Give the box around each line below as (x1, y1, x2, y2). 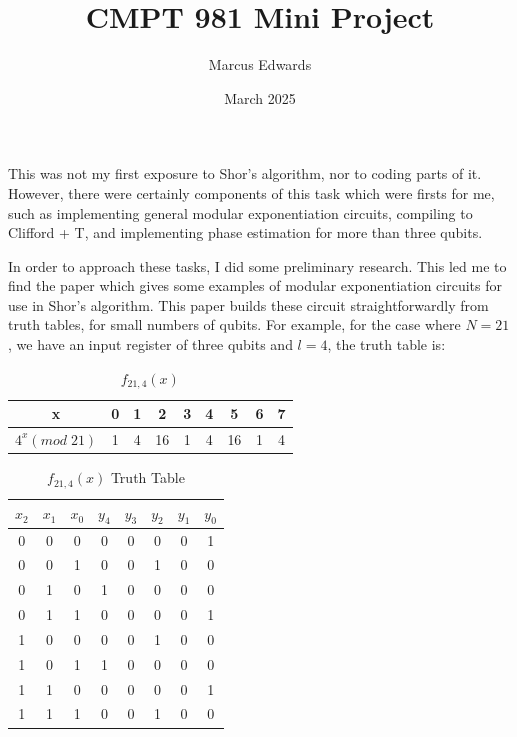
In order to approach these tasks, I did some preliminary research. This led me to (8, 255, 507, 276)
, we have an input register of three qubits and (8, 334, 293, 355)
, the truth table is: (327, 334, 446, 355)
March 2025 (224, 87, 296, 108)
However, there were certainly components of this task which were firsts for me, (8, 182, 495, 203)
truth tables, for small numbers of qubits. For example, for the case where (8, 314, 461, 335)
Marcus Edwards (208, 54, 312, 75)
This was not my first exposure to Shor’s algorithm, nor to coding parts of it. (8, 163, 482, 184)
